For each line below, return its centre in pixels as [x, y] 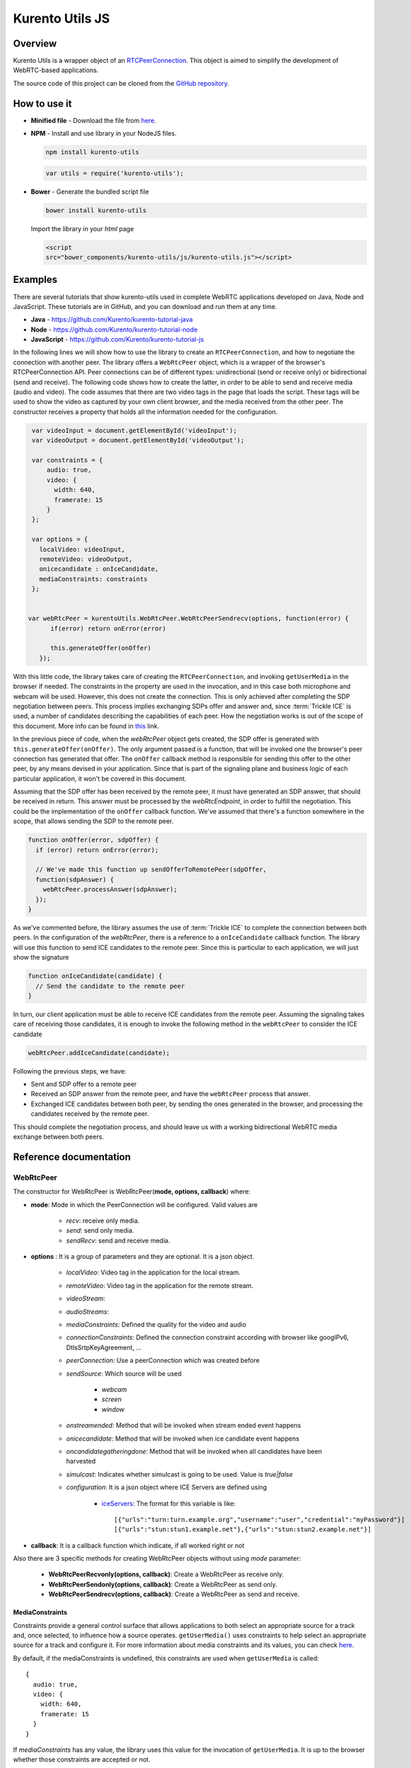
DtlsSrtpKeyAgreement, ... [104, 1347]
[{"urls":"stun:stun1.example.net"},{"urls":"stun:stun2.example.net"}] [243, 1530]
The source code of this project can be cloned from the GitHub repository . [121, 83]
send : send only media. [100, 1231]
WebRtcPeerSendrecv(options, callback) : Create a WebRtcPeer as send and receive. [174, 1594]
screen [111, 1400]
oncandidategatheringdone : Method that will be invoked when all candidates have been [194, 1451]
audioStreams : [88, 1311]
